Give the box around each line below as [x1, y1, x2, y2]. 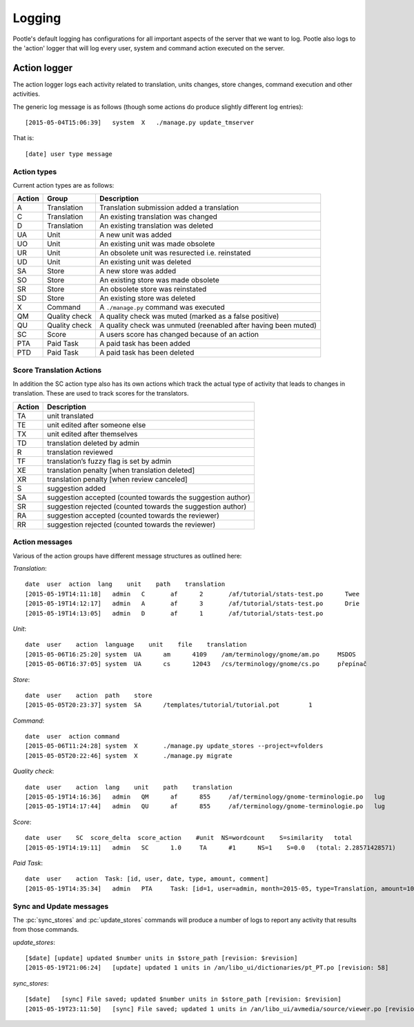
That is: [12, 134, 34, 142]
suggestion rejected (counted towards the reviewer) [47, 520, 216, 529]
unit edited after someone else [47, 420, 146, 429]
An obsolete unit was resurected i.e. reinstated [99, 248, 251, 258]
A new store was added [99, 266, 177, 276]
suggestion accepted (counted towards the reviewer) [47, 511, 220, 520]
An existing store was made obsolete [99, 275, 220, 285]
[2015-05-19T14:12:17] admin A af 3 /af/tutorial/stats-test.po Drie [25, 600, 360, 607]
